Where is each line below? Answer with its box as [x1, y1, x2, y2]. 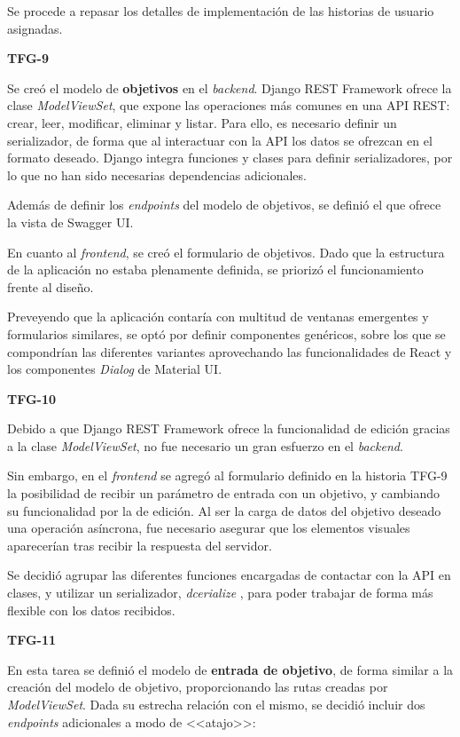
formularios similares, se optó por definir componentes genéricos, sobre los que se [7, 324, 446, 343]
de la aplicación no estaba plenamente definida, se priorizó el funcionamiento [7, 260, 424, 279]
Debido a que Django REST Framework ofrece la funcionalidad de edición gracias [7, 419, 450, 438]
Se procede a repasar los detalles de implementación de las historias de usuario [7, 2, 434, 20]
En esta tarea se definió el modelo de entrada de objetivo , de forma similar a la [7, 660, 454, 678]
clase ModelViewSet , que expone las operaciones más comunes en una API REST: [7, 96, 450, 115]
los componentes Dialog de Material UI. [7, 360, 222, 378]
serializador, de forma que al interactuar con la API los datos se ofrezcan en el [7, 131, 433, 149]
